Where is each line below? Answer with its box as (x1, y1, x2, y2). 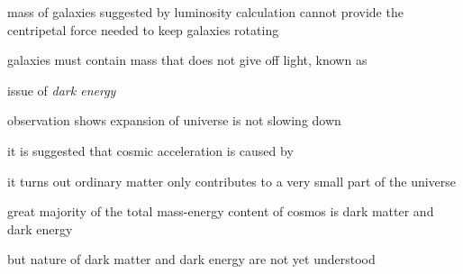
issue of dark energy (7, 80, 116, 99)
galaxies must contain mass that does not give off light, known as (7, 50, 368, 69)
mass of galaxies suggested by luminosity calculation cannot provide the (7, 3, 404, 21)
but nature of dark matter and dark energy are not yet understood (7, 250, 376, 269)
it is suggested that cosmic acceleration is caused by (7, 141, 294, 160)
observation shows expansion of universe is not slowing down (7, 111, 341, 130)
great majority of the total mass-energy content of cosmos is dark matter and (7, 202, 434, 221)
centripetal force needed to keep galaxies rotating (7, 20, 279, 39)
